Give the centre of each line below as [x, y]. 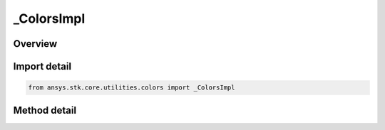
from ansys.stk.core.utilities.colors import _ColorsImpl [132, 88]
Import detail [42, 66]
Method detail [45, 110]
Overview [35, 44]
